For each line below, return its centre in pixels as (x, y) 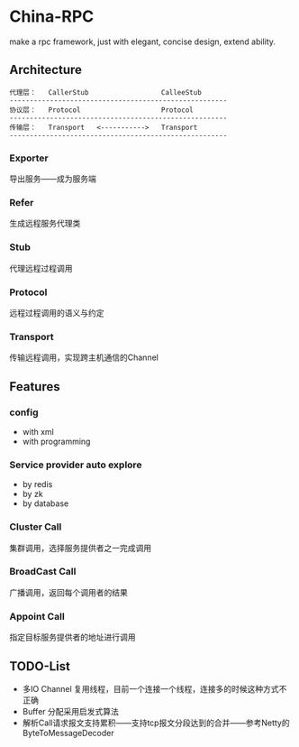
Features (35, 387)
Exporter (29, 158)
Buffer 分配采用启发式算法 (71, 711)
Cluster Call (36, 527)
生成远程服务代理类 (45, 224)
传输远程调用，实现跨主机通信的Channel (84, 357)
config (24, 412)
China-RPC (52, 17)
